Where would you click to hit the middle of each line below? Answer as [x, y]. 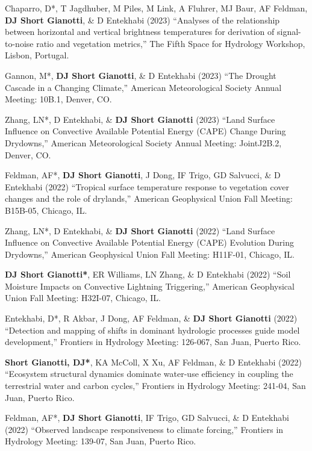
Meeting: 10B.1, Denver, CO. [58, 99]
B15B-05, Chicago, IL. [46, 210]
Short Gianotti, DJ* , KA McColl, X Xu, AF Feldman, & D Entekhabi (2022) [153, 362]
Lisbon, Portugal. [37, 55]
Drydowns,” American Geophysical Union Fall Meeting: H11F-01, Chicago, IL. [150, 254]
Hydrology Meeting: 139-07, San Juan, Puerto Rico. [101, 441]
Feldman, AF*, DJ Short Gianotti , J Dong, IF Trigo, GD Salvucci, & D [143, 175]
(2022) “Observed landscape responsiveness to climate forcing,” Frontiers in [144, 429]
